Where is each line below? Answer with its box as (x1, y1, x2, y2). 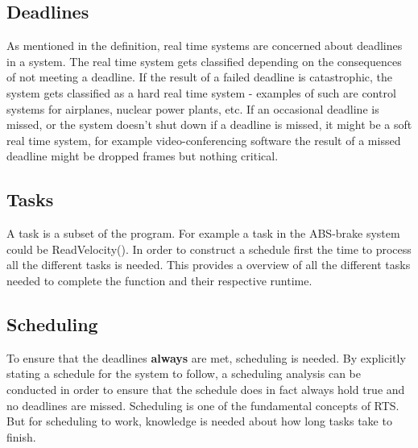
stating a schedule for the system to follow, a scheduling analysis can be (6, 365, 361, 382)
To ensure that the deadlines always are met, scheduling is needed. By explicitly (6, 349, 406, 366)
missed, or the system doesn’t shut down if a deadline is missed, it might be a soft (6, 116, 412, 133)
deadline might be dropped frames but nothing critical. (6, 147, 279, 164)
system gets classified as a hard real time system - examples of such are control (6, 84, 396, 101)
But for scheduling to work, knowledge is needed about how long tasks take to (6, 413, 392, 429)
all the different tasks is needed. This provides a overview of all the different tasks (6, 256, 411, 273)
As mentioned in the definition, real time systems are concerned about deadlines (6, 37, 403, 54)
